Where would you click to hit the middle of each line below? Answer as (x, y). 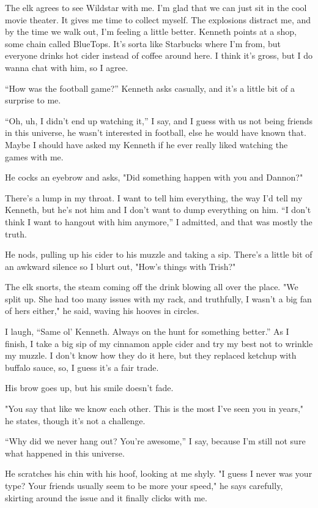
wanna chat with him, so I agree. (67, 67)
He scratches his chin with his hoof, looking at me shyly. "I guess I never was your (159, 473)
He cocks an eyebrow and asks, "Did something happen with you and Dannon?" (154, 177)
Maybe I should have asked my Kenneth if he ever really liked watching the (146, 144)
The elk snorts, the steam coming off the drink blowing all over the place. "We (152, 287)
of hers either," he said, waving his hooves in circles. (102, 311)
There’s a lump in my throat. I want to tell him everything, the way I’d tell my (154, 197)
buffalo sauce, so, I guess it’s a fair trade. (82, 367)
